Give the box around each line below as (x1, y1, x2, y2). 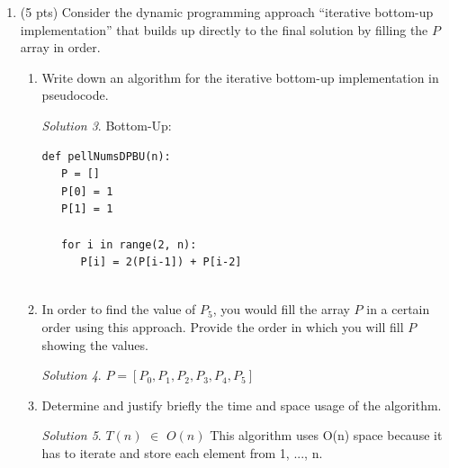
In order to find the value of (41, 300, 196, 319)
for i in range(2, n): (61, 238, 197, 251)
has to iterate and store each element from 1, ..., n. (41, 443, 323, 462)
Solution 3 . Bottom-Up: (41, 115, 172, 134)
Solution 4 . (41, 365, 102, 384)
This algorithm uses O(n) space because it (210, 426, 443, 445)
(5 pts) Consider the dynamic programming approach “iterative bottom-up (20, 3, 434, 21)
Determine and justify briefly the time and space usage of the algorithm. (41, 395, 442, 414)
